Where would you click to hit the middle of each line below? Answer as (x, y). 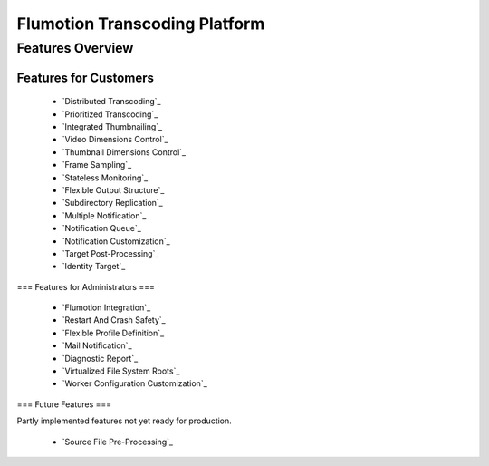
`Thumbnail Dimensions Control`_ (124, 152)
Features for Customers (85, 78)
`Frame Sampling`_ (97, 165)
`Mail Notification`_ (97, 345)
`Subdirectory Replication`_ (112, 203)
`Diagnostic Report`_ (100, 358)
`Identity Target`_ (94, 267)
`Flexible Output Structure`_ (113, 189)
